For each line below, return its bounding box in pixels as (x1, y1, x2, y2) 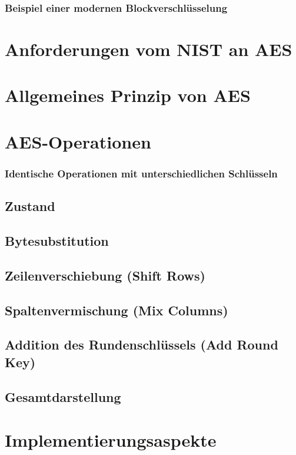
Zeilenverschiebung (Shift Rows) (5, 266, 205, 284)
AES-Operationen (5, 129, 151, 153)
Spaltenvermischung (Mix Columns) (5, 301, 228, 319)
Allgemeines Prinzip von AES (5, 83, 251, 107)
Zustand (5, 197, 55, 215)
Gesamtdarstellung (5, 387, 121, 405)
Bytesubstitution (5, 231, 109, 249)
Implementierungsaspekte (5, 428, 217, 452)
